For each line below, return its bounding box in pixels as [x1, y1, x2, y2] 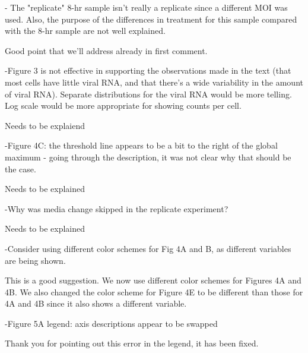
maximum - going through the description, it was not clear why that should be [5, 150, 291, 163]
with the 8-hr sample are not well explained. [5, 24, 166, 37]
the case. [5, 162, 36, 175]
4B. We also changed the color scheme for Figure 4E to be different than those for [5, 285, 303, 298]
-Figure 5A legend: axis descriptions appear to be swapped [5, 317, 218, 329]
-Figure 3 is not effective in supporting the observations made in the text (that [5, 64, 291, 77]
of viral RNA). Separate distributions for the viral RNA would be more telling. [5, 87, 292, 100]
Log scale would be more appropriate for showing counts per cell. [5, 99, 242, 112]
